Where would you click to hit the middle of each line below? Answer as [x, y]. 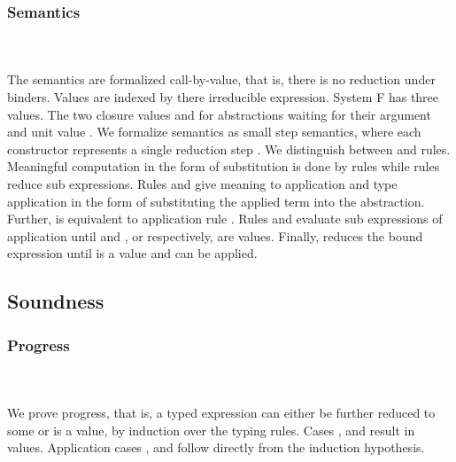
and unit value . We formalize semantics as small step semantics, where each [214, 132]
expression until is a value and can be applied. [132, 253]
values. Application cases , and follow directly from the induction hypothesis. [216, 447]
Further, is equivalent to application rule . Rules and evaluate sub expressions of [225, 219]
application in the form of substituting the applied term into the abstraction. [216, 201]
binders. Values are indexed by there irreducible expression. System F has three [223, 97]
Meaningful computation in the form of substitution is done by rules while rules [224, 166]
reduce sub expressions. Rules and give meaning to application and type [202, 183]
